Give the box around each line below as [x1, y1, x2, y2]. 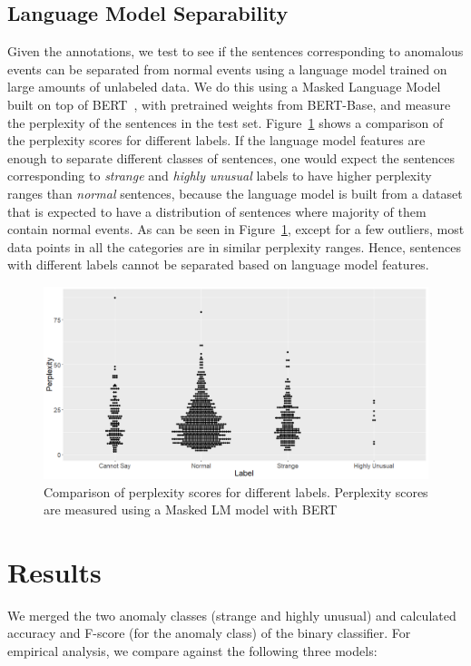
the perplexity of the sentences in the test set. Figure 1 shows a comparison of [7, 113, 444, 132]
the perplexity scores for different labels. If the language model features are [7, 131, 426, 150]
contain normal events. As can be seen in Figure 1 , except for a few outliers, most [7, 220, 465, 239]
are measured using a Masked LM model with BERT [44, 500, 338, 519]
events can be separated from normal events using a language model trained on [7, 59, 447, 78]
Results [7, 553, 102, 590]
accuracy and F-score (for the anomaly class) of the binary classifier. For [7, 623, 411, 642]
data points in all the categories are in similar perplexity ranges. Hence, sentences [7, 237, 461, 256]
